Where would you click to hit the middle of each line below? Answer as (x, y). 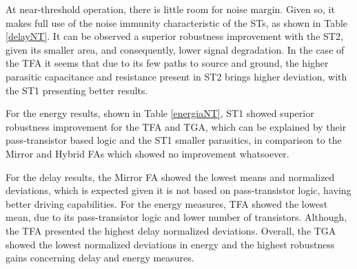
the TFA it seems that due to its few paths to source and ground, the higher (167, 63)
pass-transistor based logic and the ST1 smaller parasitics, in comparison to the (174, 140)
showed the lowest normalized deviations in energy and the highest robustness (170, 244)
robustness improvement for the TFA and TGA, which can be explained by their (176, 126)
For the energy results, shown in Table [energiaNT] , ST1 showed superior (160, 113)
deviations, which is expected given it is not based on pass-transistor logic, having (178, 190)
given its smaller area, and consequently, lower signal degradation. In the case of (175, 49)
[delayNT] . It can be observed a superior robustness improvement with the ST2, (174, 36)
